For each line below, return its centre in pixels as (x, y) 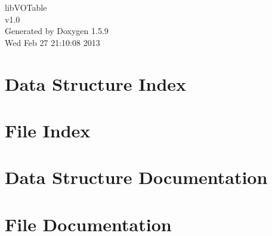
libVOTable (26, 7)
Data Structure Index (96, 83)
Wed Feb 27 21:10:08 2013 (52, 42)
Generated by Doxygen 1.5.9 (57, 31)
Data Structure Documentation (136, 177)
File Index (48, 130)
